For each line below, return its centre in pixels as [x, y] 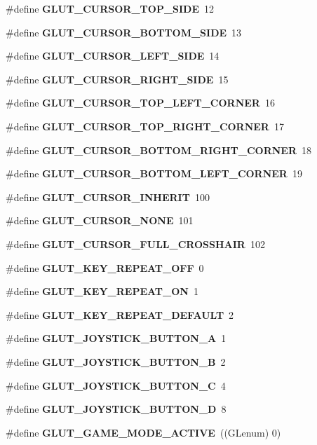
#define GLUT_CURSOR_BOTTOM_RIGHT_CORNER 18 [158, 150]
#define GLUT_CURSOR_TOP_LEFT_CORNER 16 [140, 103]
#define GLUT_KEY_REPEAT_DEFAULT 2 [120, 314]
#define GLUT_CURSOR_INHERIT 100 [108, 197]
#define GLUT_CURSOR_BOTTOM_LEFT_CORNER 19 [154, 173]
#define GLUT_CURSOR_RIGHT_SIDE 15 [117, 79]
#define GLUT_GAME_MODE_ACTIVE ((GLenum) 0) [143, 432]
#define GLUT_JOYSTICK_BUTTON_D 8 [116, 409]
